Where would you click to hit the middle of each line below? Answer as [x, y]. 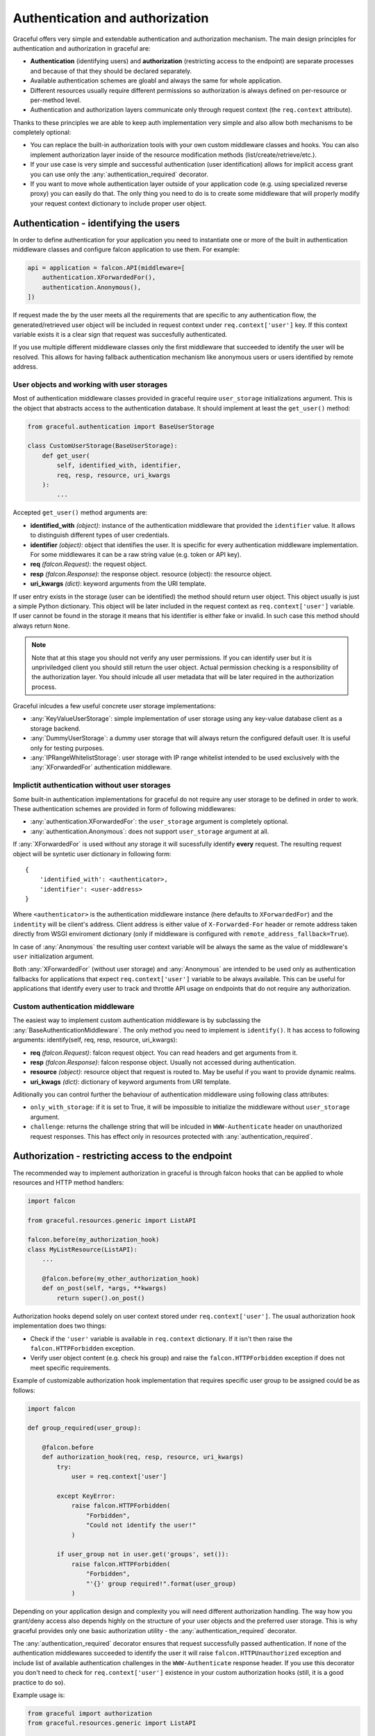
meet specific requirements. [70, 1367]
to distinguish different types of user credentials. [100, 535]
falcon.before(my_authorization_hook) [93, 1240]
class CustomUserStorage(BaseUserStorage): [103, 446]
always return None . [42, 626]
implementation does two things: [60, 1326]
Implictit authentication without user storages [92, 785]
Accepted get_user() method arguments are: [80, 512]
